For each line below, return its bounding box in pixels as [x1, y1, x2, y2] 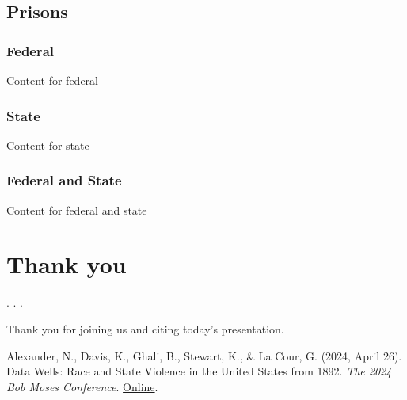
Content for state [6, 136, 89, 153]
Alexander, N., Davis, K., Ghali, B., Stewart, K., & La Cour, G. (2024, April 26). [6, 347, 402, 364]
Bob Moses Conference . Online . [6, 378, 158, 394]
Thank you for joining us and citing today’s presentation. [6, 320, 284, 337]
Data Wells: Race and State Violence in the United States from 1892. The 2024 [6, 363, 392, 379]
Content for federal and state [6, 201, 147, 218]
